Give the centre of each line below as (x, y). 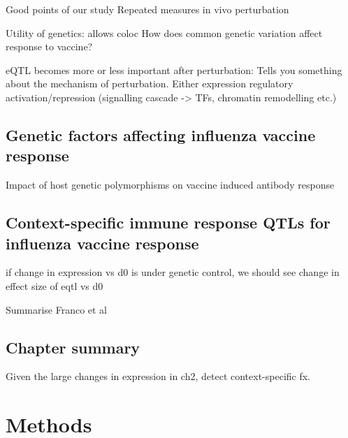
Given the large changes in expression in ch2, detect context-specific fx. (158, 376)
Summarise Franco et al (57, 309)
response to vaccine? (49, 46)
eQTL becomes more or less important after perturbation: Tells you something (174, 70)
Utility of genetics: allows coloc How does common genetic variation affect (164, 32)
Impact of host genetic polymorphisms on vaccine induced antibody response (170, 185)
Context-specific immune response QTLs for (168, 222)
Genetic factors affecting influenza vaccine (161, 134)
